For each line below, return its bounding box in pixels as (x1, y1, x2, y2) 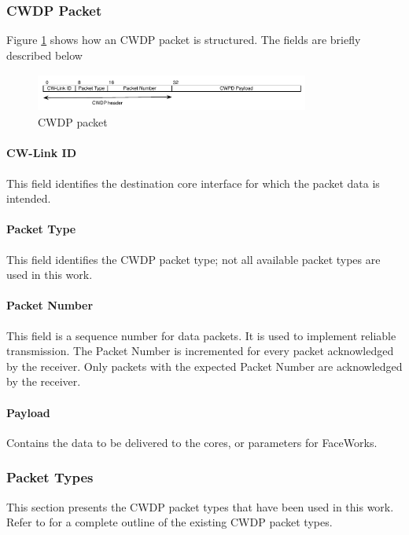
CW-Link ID (6, 145, 77, 161)
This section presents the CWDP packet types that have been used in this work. (6, 498, 394, 515)
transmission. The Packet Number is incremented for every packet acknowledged (6, 343, 394, 359)
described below (6, 46, 83, 63)
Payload (6, 404, 50, 420)
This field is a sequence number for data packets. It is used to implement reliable (6, 327, 396, 343)
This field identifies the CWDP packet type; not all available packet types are (6, 251, 381, 267)
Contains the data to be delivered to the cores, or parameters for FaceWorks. (6, 434, 378, 450)
